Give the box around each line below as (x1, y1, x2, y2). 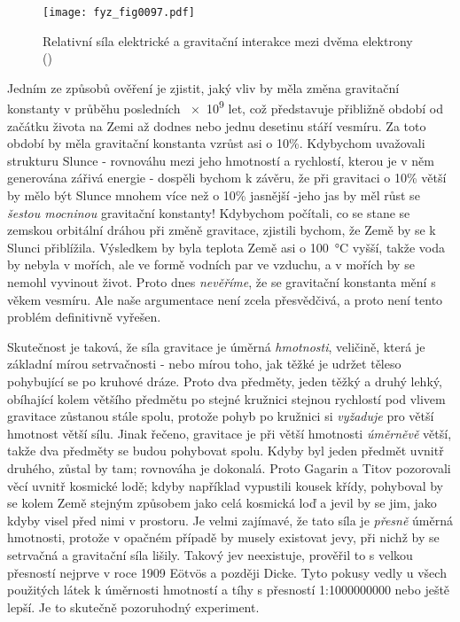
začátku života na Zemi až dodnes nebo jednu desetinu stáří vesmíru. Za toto (7, 116, 426, 135)
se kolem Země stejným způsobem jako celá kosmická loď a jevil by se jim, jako (7, 494, 437, 512)
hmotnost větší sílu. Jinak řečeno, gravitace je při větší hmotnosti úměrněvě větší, (7, 424, 452, 442)
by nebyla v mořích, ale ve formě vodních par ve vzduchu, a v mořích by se (7, 255, 415, 274)
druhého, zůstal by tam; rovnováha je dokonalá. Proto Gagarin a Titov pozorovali (7, 458, 451, 477)
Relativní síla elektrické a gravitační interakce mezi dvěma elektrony (43, 31, 413, 50)
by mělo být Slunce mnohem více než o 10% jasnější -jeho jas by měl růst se (7, 186, 420, 205)
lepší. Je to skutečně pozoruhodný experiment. (7, 597, 260, 616)
